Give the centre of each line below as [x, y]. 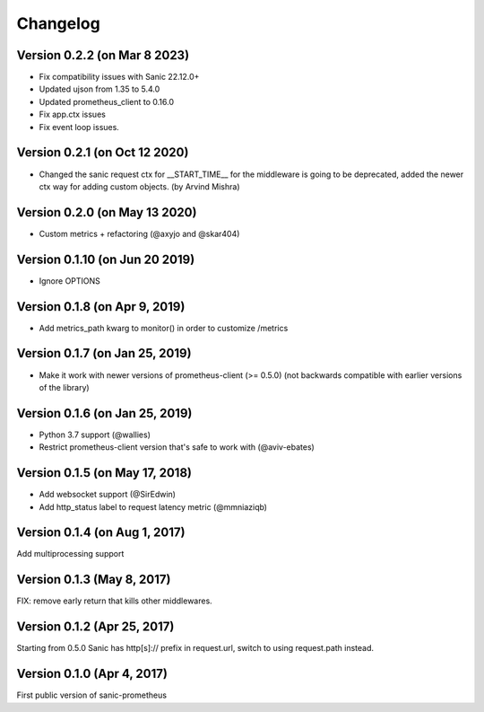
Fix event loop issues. [79, 127]
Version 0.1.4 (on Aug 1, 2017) [101, 533]
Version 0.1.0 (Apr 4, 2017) [92, 674]
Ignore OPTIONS [69, 281]
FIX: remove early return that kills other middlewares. [114, 601]
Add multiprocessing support [70, 554]
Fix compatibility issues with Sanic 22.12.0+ [119, 77]
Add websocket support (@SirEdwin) [108, 495]
